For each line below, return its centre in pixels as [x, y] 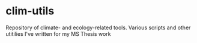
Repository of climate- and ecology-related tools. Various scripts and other [98, 27]
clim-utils [30, 11]
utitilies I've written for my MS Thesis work [58, 33]
